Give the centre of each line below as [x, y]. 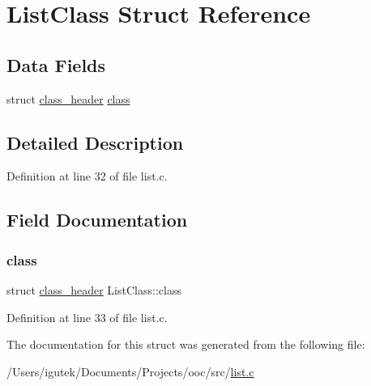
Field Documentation [97, 220]
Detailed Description [95, 142]
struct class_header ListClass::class [94, 289]
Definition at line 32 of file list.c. [87, 176]
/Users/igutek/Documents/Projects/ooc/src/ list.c [130, 371]
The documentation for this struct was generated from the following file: [186, 344]
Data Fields [56, 64]
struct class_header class [68, 98]
